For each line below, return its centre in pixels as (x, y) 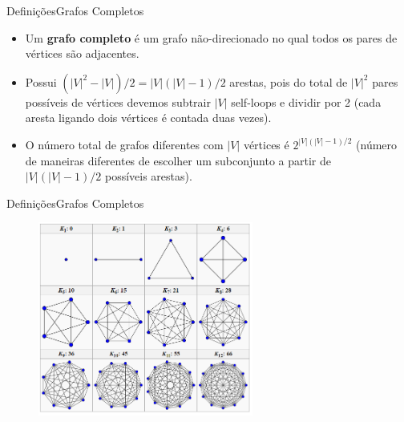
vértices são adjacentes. (82, 53)
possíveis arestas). (148, 176)
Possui (41, 81)
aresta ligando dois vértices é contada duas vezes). (148, 118)
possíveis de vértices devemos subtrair (118, 101)
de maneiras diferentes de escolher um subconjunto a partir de (178, 160)
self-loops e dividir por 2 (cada (306, 101)
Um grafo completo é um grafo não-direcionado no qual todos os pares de (211, 37)
